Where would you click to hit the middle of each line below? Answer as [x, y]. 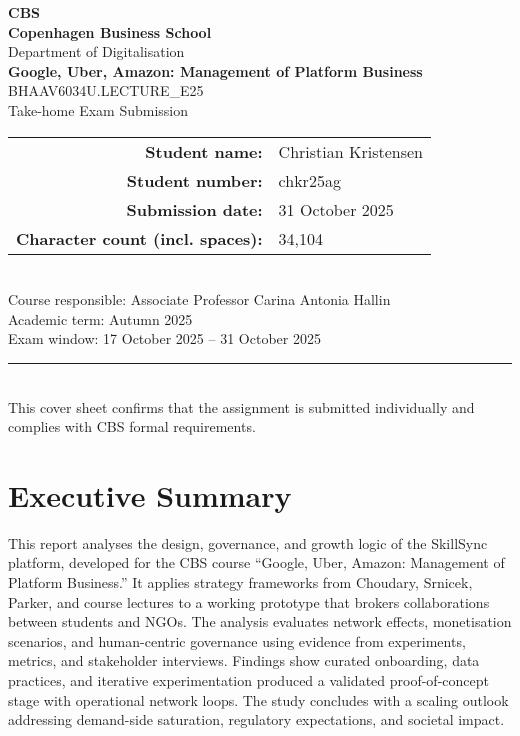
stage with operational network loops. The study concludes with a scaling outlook [258, 699]
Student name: [204, 151]
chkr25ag [309, 180]
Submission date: [194, 209]
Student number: [194, 180]
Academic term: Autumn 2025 [100, 318]
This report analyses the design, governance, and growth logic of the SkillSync [248, 542]
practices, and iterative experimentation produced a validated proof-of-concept [248, 680]
